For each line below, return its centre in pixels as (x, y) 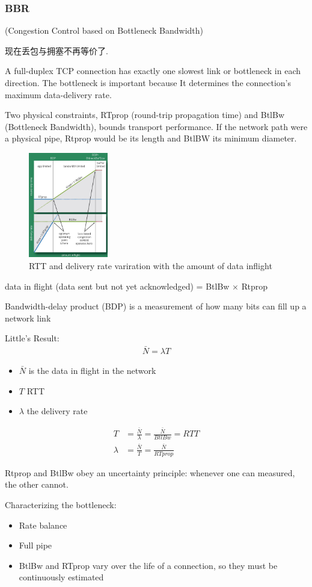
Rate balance (43, 525)
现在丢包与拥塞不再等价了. (57, 50)
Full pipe (35, 545)
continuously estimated (61, 577)
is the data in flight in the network (92, 371)
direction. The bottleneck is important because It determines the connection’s (148, 82)
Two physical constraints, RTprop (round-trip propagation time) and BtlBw (145, 115)
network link (28, 318)
